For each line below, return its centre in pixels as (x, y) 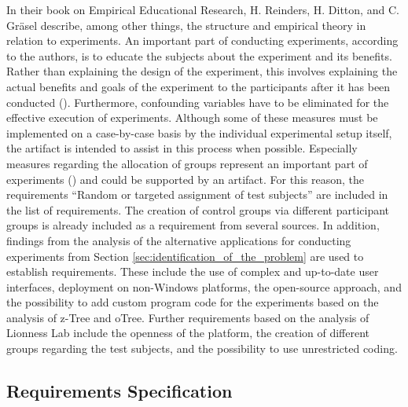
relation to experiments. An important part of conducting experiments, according (202, 40)
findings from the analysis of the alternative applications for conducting (179, 240)
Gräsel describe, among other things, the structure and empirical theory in (186, 25)
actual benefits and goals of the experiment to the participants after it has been (198, 86)
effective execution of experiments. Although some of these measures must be (192, 117)
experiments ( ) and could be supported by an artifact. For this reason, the (185, 179)
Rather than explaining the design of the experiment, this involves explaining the (202, 71)
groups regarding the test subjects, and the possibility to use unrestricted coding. (202, 348)
